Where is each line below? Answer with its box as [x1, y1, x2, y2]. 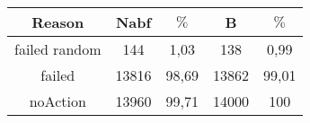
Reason [31, 12, 84, 32]
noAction [29, 91, 86, 111]
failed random [14, 39, 102, 59]
